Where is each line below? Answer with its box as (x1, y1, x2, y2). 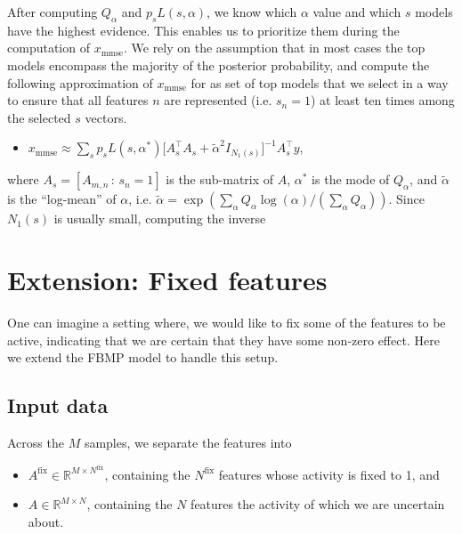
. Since (388, 190, 425, 208)
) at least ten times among (310, 91, 455, 109)
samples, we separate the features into (84, 433, 292, 452)
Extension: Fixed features (7, 262, 328, 298)
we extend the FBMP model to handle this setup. (7, 348, 279, 367)
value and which (312, 3, 401, 20)
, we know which (207, 3, 297, 20)
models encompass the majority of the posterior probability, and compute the (7, 55, 430, 74)
